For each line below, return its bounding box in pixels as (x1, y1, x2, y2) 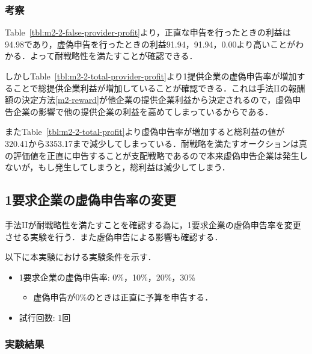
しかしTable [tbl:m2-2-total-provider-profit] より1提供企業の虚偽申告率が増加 (5, 70, 297, 82)
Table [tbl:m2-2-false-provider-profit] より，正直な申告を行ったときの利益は (5, 26, 291, 39)
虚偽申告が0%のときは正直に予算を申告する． (33, 291, 213, 303)
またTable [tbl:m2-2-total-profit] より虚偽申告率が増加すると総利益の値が (5, 125, 285, 138)
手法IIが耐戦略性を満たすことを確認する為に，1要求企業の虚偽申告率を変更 (5, 218, 301, 231)
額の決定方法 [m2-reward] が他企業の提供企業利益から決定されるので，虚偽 (5, 93, 293, 106)
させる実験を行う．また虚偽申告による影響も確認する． (5, 230, 223, 243)
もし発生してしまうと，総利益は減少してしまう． (38, 161, 230, 173)
